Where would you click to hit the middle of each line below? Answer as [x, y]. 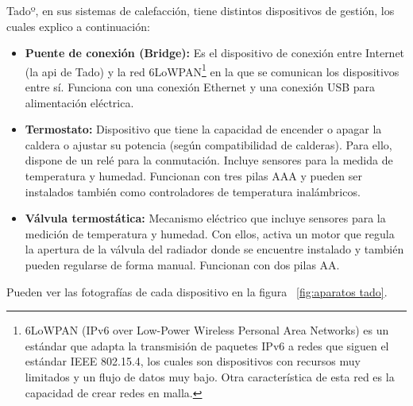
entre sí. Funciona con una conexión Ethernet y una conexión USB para [200, 87]
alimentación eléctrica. [79, 102]
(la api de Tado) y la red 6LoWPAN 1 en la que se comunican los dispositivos [212, 70]
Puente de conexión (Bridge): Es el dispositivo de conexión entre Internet [215, 53]
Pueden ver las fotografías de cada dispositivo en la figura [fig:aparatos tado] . [197, 291]
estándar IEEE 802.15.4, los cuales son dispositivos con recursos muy [193, 361]
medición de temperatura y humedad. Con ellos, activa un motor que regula [210, 233]
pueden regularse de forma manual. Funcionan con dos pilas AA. [182, 264]
